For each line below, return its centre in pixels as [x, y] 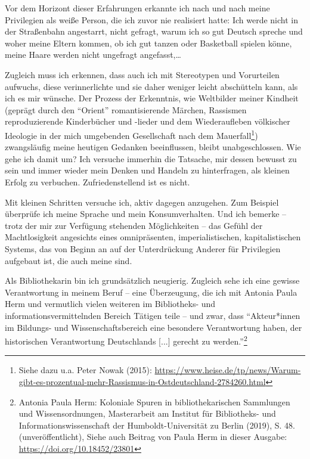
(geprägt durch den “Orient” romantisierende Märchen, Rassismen [126, 109]
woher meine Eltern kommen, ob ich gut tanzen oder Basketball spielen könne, [148, 43]
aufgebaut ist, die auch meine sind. [69, 260]
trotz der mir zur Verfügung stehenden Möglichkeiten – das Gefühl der [134, 225]
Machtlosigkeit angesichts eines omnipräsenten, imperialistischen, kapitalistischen [153, 237]
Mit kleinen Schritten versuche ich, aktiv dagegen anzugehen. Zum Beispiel [142, 202]
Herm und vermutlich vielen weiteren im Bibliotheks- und [110, 304]
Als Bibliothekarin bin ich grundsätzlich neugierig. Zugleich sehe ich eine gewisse [152, 280]
